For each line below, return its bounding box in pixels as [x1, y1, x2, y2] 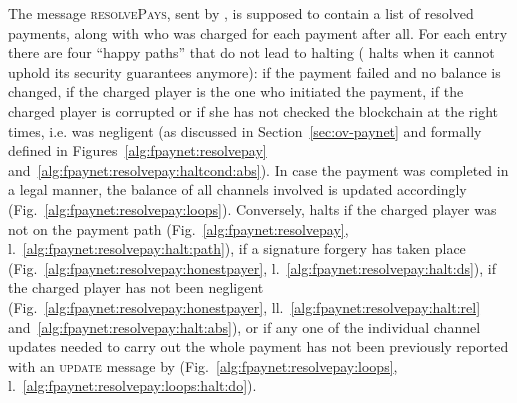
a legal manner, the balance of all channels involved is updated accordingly [8, 179, 467, 200]
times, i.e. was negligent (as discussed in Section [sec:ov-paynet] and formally [8, 120, 482, 141]
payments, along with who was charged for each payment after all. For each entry [8, 22, 508, 43]
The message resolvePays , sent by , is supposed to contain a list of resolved [8, 3, 474, 23]
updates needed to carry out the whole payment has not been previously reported [8, 336, 509, 357]
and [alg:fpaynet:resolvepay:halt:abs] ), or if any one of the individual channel [8, 316, 481, 337]
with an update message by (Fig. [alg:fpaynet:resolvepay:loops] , [8, 355, 398, 376]
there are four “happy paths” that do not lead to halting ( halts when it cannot [8, 42, 495, 63]
